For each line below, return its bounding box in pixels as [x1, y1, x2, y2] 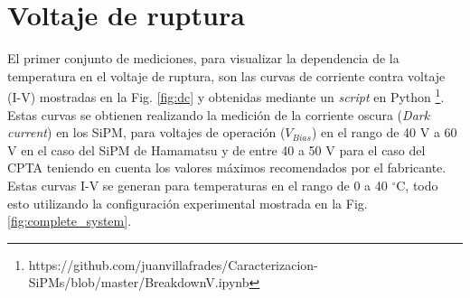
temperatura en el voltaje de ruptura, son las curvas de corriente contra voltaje [7, 66, 446, 85]
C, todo [396, 175, 438, 194]
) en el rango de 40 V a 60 [311, 123, 457, 142]
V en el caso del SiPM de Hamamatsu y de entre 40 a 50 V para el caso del [7, 140, 426, 159]
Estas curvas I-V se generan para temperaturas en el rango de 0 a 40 [7, 175, 388, 194]
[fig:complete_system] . [7, 211, 132, 230]
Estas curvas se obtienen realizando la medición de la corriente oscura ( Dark [7, 105, 430, 124]
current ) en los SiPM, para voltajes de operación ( [7, 123, 286, 142]
